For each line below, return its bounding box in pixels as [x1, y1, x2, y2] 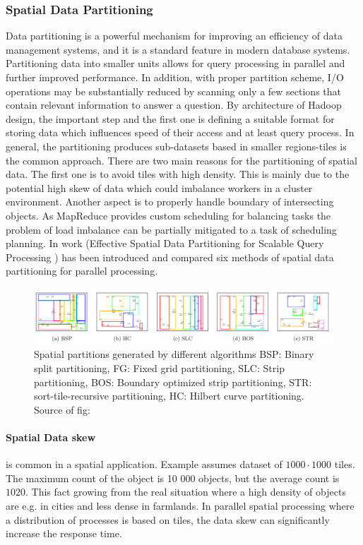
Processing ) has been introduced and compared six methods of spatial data [6, 249, 334, 264]
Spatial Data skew [6, 429, 96, 444]
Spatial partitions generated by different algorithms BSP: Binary [34, 347, 314, 361]
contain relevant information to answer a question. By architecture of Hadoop [6, 97, 342, 112]
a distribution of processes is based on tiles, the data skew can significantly [6, 512, 330, 527]
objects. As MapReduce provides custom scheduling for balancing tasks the [6, 208, 331, 222]
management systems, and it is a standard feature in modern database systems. [6, 42, 350, 56]
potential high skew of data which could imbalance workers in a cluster [6, 180, 313, 195]
